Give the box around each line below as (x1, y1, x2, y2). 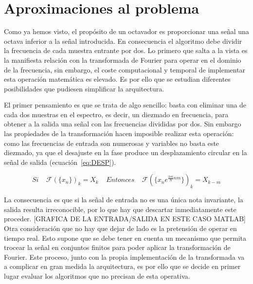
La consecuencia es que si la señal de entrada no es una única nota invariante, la (4, 195, 243, 205)
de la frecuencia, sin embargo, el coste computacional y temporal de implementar (4, 64, 246, 74)
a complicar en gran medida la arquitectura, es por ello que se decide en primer (4, 261, 241, 271)
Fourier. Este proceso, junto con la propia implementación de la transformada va (4, 251, 244, 262)
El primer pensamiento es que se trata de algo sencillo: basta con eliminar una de (4, 100, 247, 110)
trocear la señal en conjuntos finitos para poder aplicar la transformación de (4, 242, 231, 252)
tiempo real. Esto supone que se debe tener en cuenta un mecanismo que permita (4, 232, 246, 243)
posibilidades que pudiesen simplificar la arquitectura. (4, 83, 164, 93)
